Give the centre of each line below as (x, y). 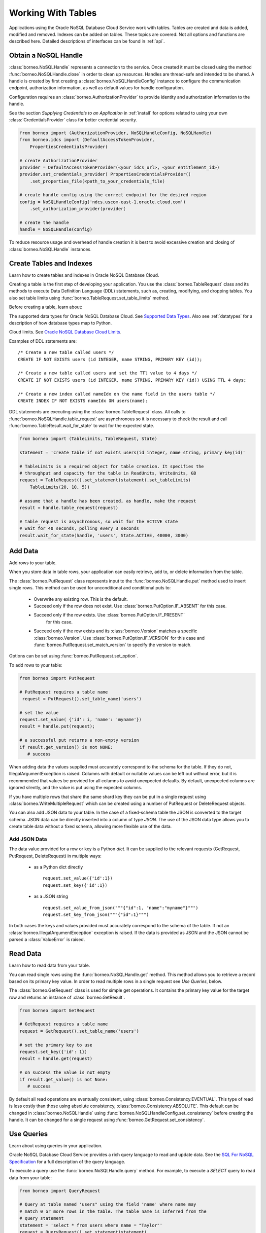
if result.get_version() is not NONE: (66, 747)
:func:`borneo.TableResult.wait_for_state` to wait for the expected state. (82, 426)
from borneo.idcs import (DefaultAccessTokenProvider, (87, 140)
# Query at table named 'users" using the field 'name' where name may (108, 1204)
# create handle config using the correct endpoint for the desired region (113, 195)
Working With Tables (53, 13)
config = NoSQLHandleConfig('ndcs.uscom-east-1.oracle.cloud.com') (103, 202)
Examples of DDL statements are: (43, 341)
